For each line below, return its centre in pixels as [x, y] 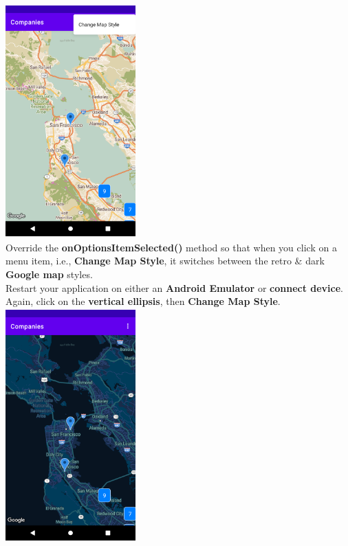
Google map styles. [49, 274]
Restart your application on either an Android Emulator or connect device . [175, 287]
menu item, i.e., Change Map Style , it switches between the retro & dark [165, 261]
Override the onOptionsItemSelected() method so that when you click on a [171, 247]
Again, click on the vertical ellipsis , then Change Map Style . [143, 301]
